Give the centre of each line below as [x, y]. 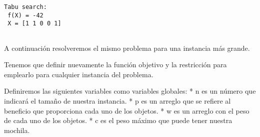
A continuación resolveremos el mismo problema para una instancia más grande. [127, 48]
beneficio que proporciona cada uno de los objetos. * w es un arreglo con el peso [127, 110]
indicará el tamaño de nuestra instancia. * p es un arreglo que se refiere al [117, 101]
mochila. [17, 130]
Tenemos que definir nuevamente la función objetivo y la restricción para [115, 65]
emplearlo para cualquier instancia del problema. [79, 74]
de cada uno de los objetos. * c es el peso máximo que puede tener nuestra [118, 120]
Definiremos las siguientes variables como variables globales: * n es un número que [130, 91]
